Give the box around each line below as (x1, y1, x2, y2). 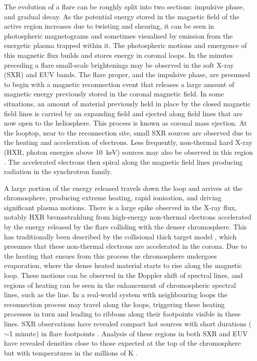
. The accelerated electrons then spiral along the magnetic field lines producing (4, 156, 243, 167)
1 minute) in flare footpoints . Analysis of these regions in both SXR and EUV (9, 328, 248, 338)
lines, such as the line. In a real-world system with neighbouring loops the (4, 289, 228, 300)
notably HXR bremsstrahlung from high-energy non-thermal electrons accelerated (4, 212, 252, 222)
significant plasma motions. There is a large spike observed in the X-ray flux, (4, 202, 237, 212)
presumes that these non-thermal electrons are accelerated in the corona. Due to (4, 241, 247, 251)
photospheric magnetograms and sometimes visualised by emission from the (4, 30, 233, 41)
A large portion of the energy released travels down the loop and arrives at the (4, 182, 243, 193)
